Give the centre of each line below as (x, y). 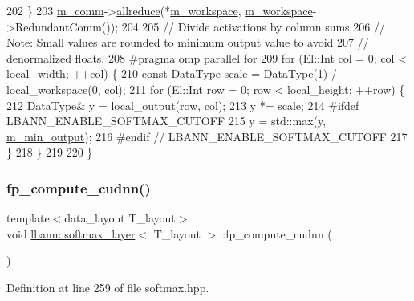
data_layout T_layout (120, 218)
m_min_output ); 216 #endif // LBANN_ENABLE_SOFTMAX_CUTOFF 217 (207, 136)
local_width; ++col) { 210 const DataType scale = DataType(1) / (172, 73)
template (28, 218)
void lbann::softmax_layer (71, 233)
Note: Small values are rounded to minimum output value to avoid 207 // (188, 42)
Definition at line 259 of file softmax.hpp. (108, 287)
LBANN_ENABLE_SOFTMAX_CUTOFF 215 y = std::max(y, (166, 121)
